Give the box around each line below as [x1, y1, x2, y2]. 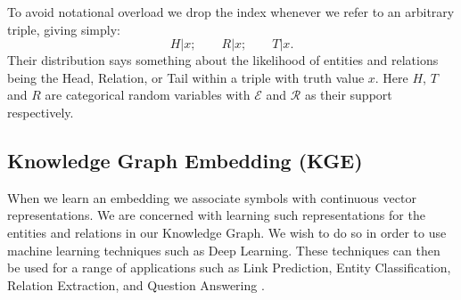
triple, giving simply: [7, 20, 120, 38]
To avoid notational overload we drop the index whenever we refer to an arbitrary [7, 3, 455, 20]
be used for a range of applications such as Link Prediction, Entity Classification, [7, 258, 451, 277]
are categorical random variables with [45, 85, 251, 104]
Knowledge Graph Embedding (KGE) [7, 146, 363, 174]
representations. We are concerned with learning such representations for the [7, 206, 425, 224]
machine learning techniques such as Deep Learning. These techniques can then [7, 240, 440, 259]
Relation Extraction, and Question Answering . [7, 275, 265, 294]
